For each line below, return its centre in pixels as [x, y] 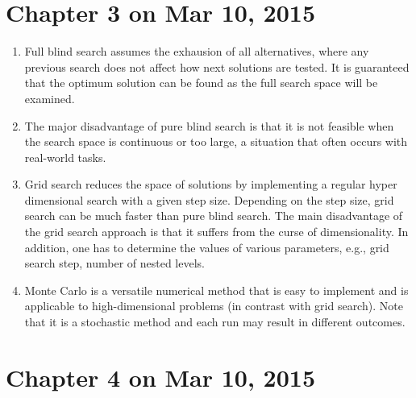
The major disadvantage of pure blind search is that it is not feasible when [209, 125]
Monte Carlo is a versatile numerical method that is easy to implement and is [216, 290]
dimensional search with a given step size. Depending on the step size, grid [209, 199]
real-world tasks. [65, 157]
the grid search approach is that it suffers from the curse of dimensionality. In [216, 232]
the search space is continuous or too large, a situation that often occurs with [216, 141]
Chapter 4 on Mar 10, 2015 [160, 377]
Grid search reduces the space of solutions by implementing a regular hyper [211, 184]
